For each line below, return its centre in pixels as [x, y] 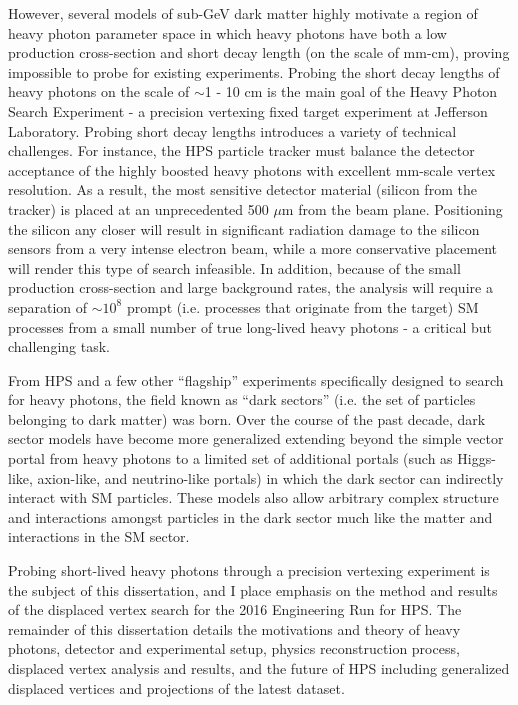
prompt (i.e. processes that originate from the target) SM [302, 306]
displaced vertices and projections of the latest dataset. [176, 687]
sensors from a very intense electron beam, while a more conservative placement [252, 248]
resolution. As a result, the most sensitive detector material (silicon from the [242, 189]
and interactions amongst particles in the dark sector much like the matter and [250, 516]
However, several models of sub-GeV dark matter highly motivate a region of [243, 13]
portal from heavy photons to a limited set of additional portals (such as [230, 458]
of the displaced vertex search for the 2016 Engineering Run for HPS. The [235, 609]
